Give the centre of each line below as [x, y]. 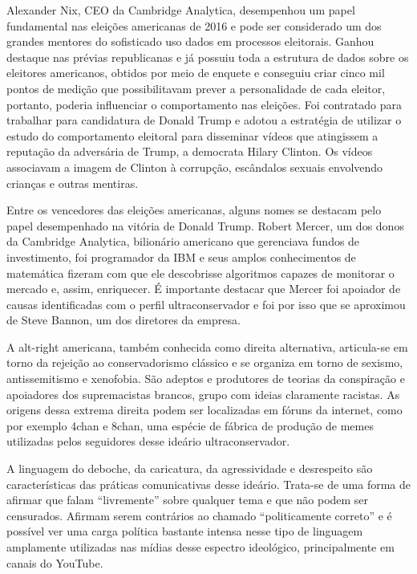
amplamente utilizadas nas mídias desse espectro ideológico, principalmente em [200, 547]
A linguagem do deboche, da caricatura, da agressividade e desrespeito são [190, 468]
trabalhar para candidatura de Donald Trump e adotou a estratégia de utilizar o [204, 120]
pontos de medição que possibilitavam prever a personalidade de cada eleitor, [196, 88]
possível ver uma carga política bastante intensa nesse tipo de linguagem [185, 531]
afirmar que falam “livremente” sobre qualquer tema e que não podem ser [188, 500]
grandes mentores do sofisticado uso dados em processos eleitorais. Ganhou [190, 41]
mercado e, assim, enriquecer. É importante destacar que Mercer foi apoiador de [204, 289]
